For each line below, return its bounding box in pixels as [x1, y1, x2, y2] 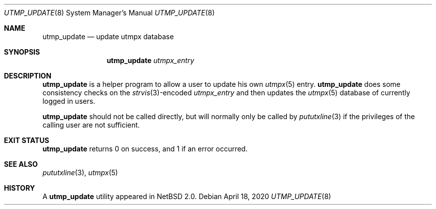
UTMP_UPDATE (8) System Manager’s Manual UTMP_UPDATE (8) [4, 8, 215, 17]
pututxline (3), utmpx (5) [42, 168, 118, 177]
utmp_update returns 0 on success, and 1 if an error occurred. [42, 144, 248, 153]
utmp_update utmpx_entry [107, 56, 194, 65]
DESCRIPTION [4, 71, 52, 80]
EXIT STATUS [4, 136, 49, 144]
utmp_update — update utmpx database [42, 32, 174, 41]
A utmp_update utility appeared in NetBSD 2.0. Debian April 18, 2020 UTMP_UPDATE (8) [42, 192, 331, 201]
